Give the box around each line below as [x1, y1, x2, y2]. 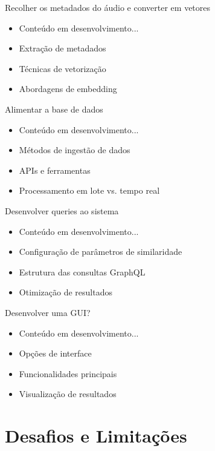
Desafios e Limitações [5, 423, 187, 448]
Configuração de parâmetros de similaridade [19, 245, 182, 258]
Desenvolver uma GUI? [5, 306, 91, 318]
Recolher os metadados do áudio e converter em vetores [5, 1, 211, 13]
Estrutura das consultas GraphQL [19, 265, 146, 278]
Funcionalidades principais [19, 367, 117, 380]
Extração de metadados [19, 42, 106, 54]
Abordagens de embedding [19, 82, 117, 95]
